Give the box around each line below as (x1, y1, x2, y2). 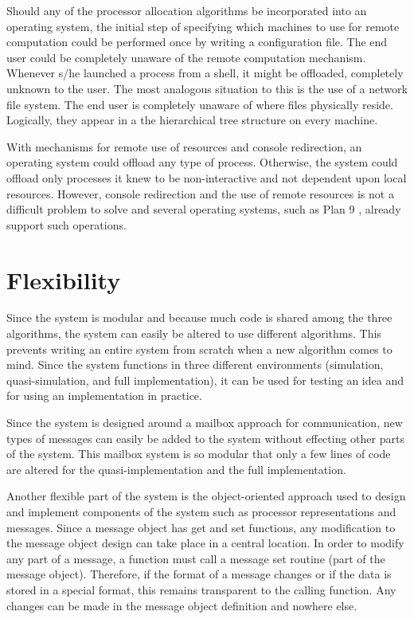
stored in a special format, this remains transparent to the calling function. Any (6, 581, 396, 597)
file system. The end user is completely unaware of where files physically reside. (6, 96, 393, 112)
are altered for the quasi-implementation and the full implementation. (6, 460, 346, 477)
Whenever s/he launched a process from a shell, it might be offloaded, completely (6, 65, 404, 81)
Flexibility (6, 263, 121, 296)
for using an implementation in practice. (6, 387, 202, 404)
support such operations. (6, 216, 127, 233)
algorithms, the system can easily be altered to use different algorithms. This (6, 325, 381, 342)
